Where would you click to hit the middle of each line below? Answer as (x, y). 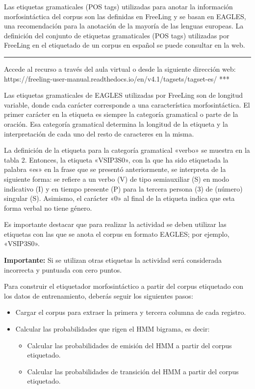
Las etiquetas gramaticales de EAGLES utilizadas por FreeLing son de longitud (124, 95)
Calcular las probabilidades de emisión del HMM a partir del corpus (129, 345)
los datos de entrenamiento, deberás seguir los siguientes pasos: (99, 295)
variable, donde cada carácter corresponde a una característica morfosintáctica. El (127, 104)
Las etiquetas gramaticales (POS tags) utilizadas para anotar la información (118, 6)
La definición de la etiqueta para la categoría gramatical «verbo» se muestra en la (127, 150)
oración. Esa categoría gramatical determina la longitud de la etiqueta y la (116, 124)
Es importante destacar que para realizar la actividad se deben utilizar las (115, 224)
